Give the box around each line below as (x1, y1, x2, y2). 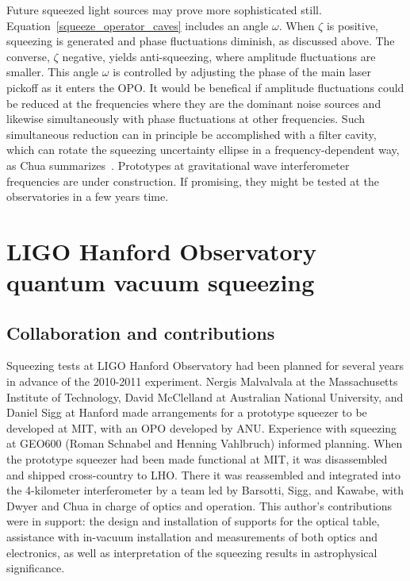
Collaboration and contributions (6, 320, 275, 344)
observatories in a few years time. (6, 188, 169, 205)
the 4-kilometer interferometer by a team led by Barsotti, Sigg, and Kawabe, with (6, 482, 404, 498)
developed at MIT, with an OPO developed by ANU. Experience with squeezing (6, 419, 397, 436)
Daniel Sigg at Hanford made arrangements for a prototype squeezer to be (6, 404, 367, 421)
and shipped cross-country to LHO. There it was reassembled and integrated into (6, 466, 401, 483)
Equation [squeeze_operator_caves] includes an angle (6, 17, 269, 33)
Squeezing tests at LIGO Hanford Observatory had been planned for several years (6, 357, 404, 374)
